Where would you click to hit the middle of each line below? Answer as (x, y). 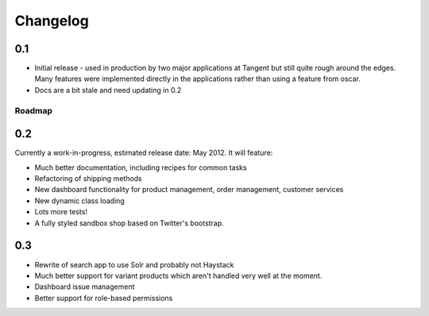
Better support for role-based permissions (104, 298)
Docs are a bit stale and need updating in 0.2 (108, 90)
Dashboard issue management (85, 287)
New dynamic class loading (79, 200)
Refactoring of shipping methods (88, 179)
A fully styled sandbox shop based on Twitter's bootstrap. (129, 223)
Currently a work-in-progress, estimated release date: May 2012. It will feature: (144, 153)
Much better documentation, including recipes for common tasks (141, 168)
